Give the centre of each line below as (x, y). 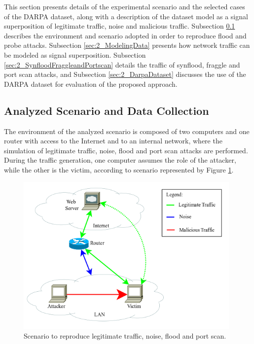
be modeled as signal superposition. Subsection (75, 54)
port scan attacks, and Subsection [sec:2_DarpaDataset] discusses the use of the (125, 74)
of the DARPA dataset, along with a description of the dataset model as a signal (126, 16)
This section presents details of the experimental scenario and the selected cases (125, 6)
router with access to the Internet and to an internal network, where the (113, 141)
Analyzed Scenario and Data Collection (107, 110)
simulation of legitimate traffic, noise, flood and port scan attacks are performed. (126, 150)
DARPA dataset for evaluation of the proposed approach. (91, 84)
